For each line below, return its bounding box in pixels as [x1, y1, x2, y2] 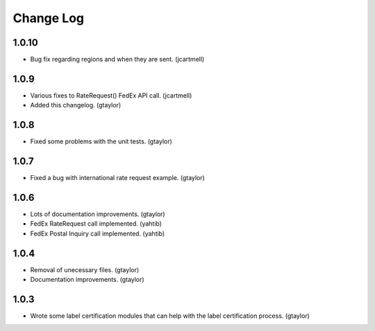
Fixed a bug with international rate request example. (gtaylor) [30, 174, 205, 182]
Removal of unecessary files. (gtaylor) [30, 265, 140, 274]
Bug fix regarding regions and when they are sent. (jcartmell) [30, 55, 205, 64]
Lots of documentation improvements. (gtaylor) [30, 210, 166, 218]
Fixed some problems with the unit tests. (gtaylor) [30, 137, 173, 145]
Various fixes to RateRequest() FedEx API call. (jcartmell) [30, 91, 192, 100]
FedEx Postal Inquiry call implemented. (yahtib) [30, 229, 165, 238]
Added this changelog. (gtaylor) [30, 101, 122, 109]
